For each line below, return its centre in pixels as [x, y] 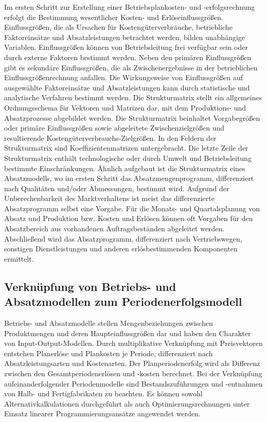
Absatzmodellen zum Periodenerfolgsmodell [123, 301]
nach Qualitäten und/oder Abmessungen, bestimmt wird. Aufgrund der [117, 188]
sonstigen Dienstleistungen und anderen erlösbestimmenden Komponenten [121, 249]
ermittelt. [19, 258]
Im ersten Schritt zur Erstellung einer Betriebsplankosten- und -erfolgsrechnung [130, 7]
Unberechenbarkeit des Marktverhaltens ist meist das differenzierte [109, 198]
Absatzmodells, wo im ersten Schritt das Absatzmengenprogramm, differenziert [129, 178]
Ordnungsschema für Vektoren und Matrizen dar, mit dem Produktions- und [125, 107]
